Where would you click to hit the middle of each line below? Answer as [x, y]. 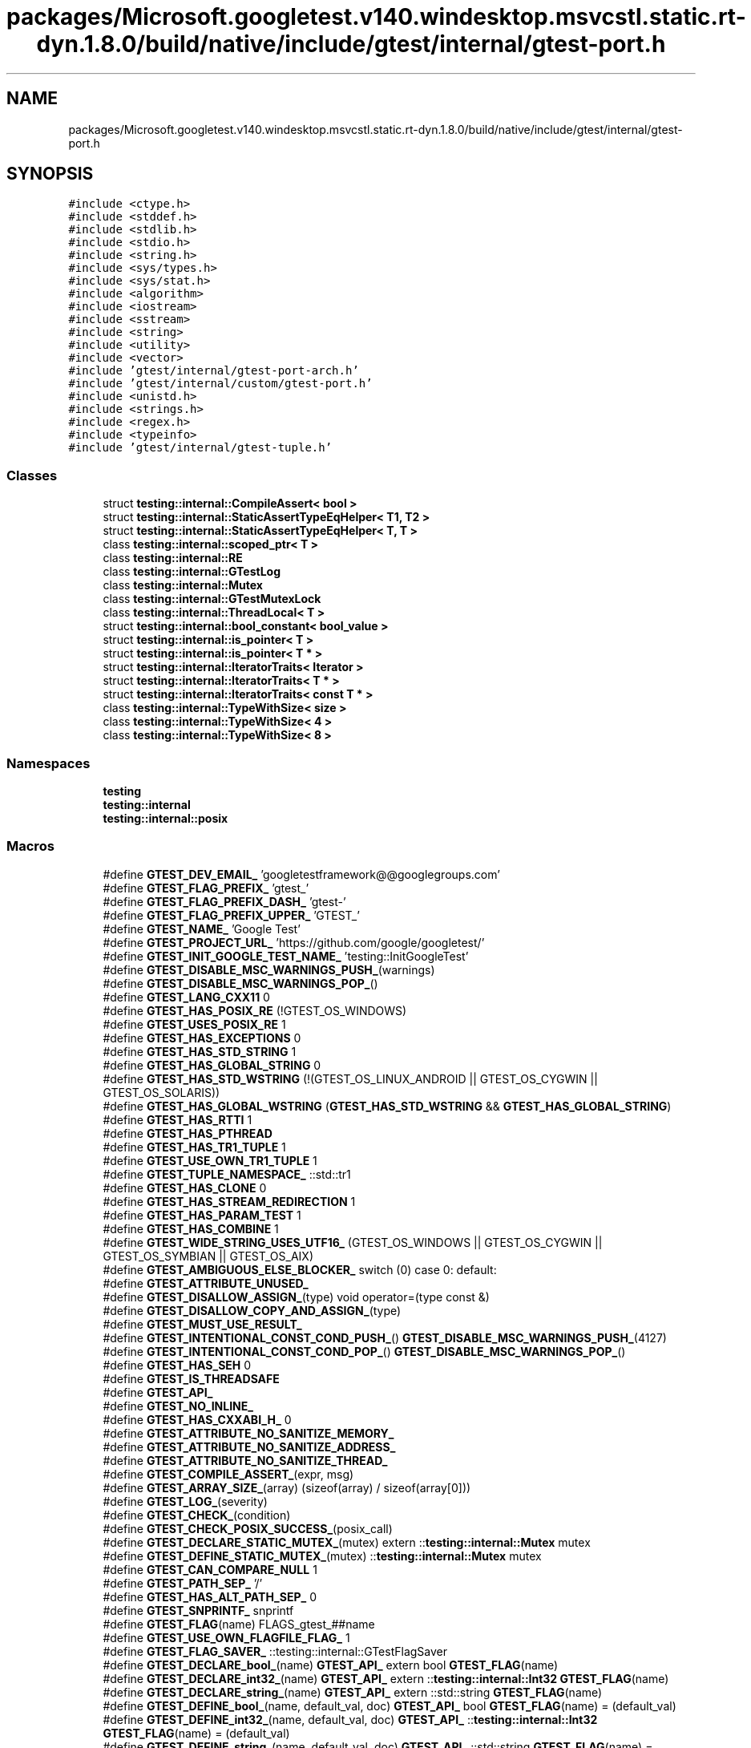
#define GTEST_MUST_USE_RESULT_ [202, 1324]
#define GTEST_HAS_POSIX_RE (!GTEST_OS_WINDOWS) [255, 1010]
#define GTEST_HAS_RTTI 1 [178, 1119]
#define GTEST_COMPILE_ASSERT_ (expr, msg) [228, 1474]
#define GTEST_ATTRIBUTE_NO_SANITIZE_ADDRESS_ [249, 1447]
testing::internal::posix [166, 818]
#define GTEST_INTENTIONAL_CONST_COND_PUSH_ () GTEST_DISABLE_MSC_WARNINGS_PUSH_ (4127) [385, 1337]
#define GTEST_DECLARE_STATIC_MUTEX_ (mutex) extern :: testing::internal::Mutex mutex [347, 1542]
